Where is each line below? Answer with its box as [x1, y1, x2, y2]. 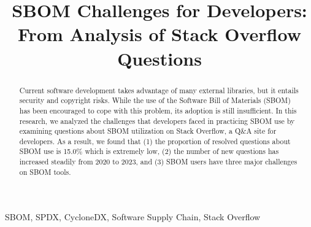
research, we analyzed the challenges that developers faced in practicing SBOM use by [19, 115, 295, 126]
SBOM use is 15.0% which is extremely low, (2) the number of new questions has [19, 146, 279, 156]
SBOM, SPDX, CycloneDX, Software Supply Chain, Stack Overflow [5, 210, 261, 223]
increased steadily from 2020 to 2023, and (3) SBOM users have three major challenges [19, 156, 298, 167]
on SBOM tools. [19, 166, 71, 177]
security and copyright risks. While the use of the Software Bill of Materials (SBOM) [19, 95, 291, 106]
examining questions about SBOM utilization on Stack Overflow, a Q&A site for [19, 126, 277, 136]
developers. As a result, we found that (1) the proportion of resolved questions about [19, 136, 291, 146]
